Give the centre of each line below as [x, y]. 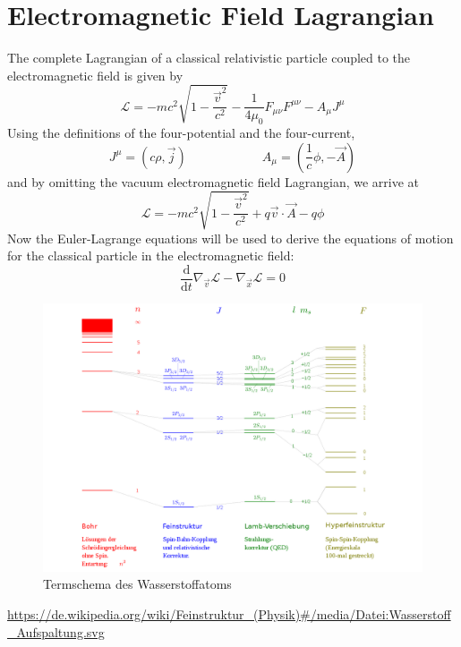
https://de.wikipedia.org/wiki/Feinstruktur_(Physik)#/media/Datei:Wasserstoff [229, 614]
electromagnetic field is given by [95, 75]
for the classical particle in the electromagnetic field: [151, 255]
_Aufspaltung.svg [56, 631]
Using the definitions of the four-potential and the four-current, [181, 133]
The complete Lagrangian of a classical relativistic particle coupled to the [209, 58]
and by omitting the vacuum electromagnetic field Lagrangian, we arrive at [213, 181]
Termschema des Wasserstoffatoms [137, 584]
